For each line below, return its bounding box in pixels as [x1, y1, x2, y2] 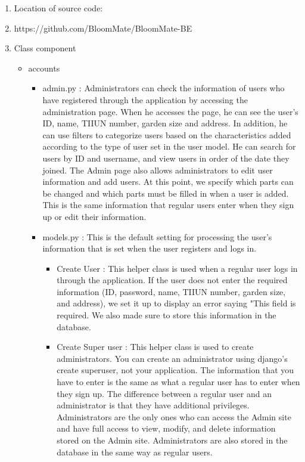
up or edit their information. [42, 210, 147, 222]
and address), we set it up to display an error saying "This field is [57, 297, 296, 309]
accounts [28, 61, 60, 74]
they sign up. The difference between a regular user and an [57, 387, 272, 399]
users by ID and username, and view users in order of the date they [42, 151, 290, 164]
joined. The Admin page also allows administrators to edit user [42, 163, 273, 176]
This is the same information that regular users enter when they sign [42, 199, 294, 211]
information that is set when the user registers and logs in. [42, 242, 257, 255]
